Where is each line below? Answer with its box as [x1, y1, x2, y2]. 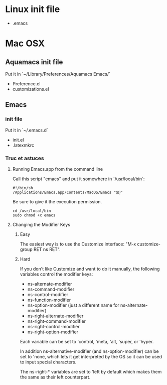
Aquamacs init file [5, 58, 63, 66]
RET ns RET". [33, 246, 61, 252]
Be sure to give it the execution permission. [12, 198, 102, 204]
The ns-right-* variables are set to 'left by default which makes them [20, 368, 162, 374]
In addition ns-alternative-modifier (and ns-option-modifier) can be [20, 348, 159, 354]
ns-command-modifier [27, 286, 75, 292]
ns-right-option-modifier [27, 329, 79, 335]
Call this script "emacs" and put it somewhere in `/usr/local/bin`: [12, 176, 145, 182]
